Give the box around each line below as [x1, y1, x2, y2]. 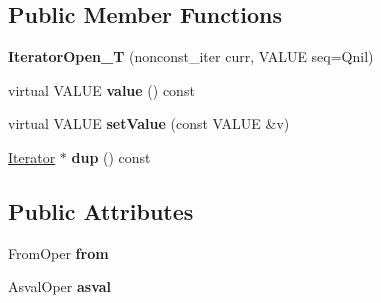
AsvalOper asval [8, 276, 112, 297]
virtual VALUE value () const [8, 79, 195, 100]
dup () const [71, 146, 151, 167]
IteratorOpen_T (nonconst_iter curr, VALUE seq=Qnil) [8, 46, 374, 67]
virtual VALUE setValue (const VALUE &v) [8, 113, 290, 134]
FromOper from [8, 242, 109, 263]
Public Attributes [8, 195, 194, 226]
